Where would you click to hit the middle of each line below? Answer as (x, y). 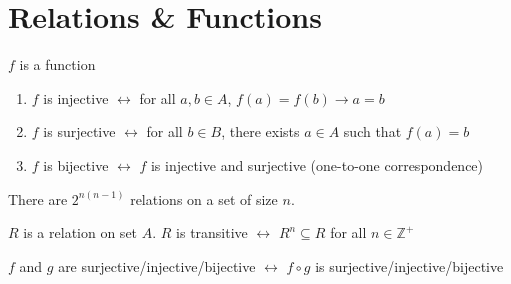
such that (372, 131)
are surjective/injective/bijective (157, 265)
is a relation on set (80, 232)
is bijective (76, 164)
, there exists (260, 131)
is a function (57, 64)
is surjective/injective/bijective (409, 265)
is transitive (212, 232)
